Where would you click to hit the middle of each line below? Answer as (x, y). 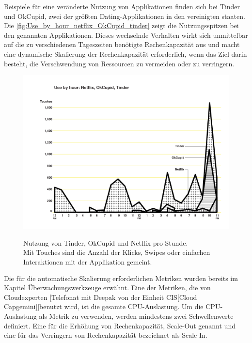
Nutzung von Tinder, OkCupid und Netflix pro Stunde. (106, 242)
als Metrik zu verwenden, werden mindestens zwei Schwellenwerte (136, 316)
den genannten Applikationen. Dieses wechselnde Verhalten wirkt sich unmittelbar (126, 35)
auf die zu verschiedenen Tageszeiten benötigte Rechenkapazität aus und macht (122, 44)
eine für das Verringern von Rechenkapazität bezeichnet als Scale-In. (106, 335)
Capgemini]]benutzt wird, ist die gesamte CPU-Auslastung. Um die (104, 306)
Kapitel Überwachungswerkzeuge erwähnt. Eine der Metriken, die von (107, 288)
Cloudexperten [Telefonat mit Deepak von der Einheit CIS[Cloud (101, 297)
